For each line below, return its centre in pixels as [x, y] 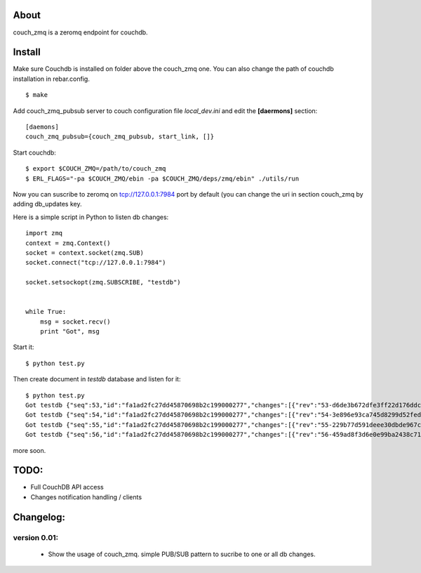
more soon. [29, 450]
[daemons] [42, 127]
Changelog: [39, 517]
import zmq [44, 233]
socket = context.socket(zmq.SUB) [85, 252]
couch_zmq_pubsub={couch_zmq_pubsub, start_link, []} [120, 137]
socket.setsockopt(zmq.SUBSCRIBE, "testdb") [103, 282]
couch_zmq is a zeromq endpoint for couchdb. [80, 32]
